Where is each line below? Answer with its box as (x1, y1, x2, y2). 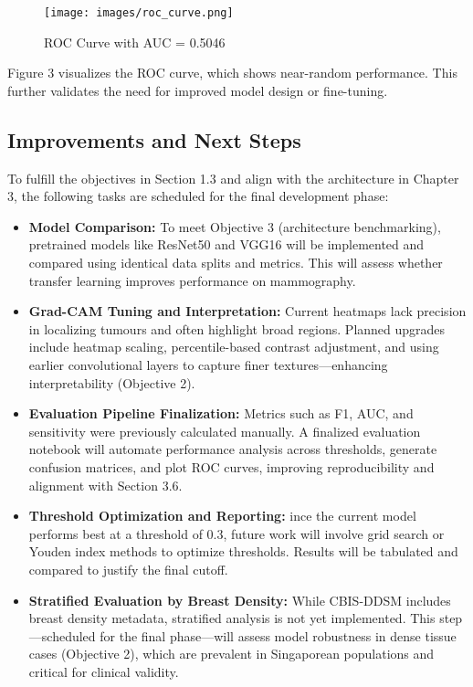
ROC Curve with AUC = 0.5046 (44, 32, 226, 51)
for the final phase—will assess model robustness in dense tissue (100, 626, 457, 645)
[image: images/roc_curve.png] (44, 6, 234, 19)
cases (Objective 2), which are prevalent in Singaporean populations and (28, 644, 435, 663)
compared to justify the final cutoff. (28, 559, 228, 578)
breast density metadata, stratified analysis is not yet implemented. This (28, 608, 436, 628)
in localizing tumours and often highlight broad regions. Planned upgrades (28, 319, 446, 338)
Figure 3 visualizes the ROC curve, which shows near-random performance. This (7, 63, 457, 82)
